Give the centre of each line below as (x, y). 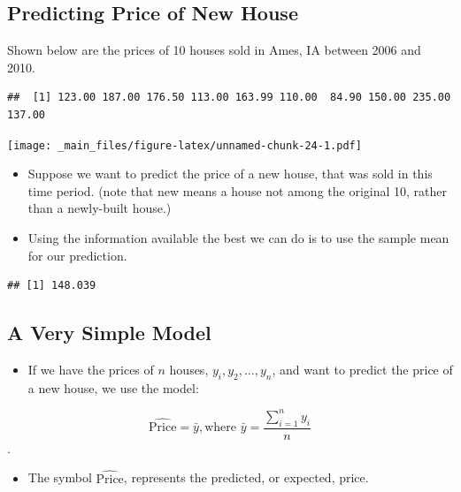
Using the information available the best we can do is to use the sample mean (238, 238)
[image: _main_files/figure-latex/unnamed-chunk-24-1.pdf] (184, 145)
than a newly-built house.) (100, 208)
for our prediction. (77, 255)
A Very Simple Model (109, 333)
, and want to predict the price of (362, 369)
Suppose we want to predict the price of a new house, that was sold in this (230, 174)
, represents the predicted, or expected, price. (246, 477)
